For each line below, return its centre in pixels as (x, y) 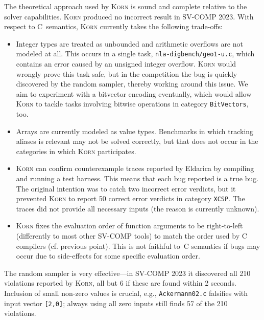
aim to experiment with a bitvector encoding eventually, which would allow (134, 93)
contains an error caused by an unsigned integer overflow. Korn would (126, 64)
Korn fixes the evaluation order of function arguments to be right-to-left (129, 226)
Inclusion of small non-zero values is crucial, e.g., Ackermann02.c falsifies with (126, 293)
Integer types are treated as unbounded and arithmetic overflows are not (129, 43)
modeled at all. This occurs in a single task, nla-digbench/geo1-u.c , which (135, 54)
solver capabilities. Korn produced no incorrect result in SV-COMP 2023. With (129, 16)
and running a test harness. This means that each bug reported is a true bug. (137, 178)
